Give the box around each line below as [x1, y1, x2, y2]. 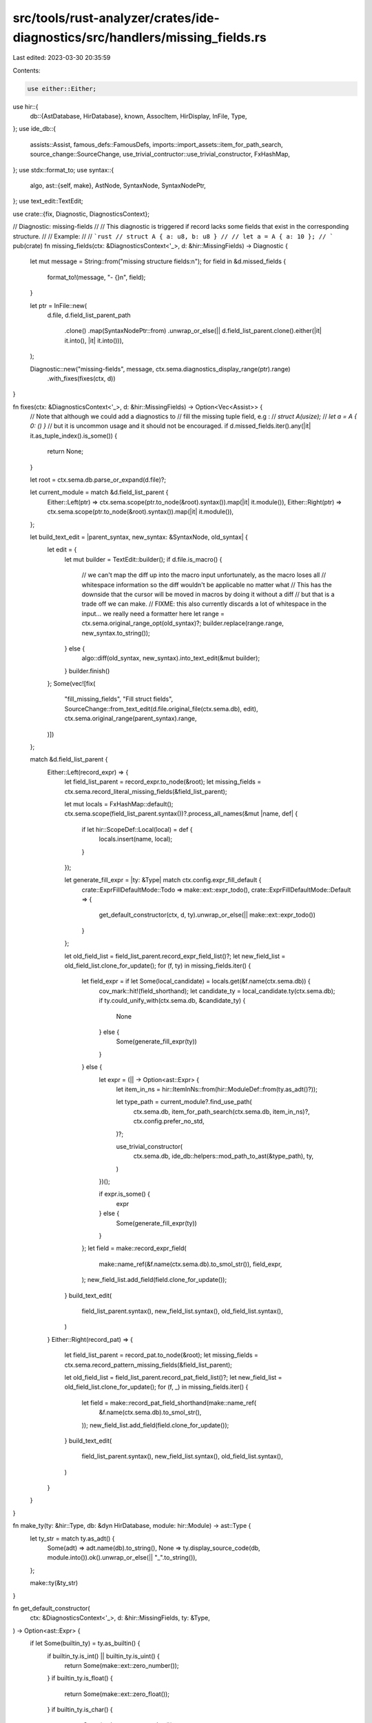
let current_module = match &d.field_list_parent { [30, 488, 169, 496]
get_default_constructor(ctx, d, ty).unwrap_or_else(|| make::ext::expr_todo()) [99, 910, 316, 919]
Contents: [12, 66, 41, 74]
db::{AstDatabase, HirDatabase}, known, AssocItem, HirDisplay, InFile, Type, [30, 112, 247, 121]
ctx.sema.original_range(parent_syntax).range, [64, 714, 197, 723]
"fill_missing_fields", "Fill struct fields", [64, 695, 174, 703]
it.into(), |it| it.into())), [64, 336, 124, 345]
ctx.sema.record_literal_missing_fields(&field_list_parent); [64, 787, 227, 795]
